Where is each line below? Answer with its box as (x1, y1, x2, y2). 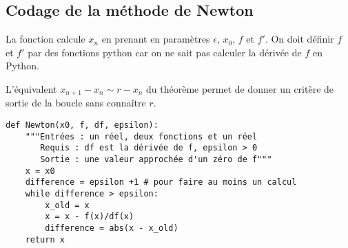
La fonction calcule (6, 32, 85, 46)
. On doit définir (265, 32, 334, 46)
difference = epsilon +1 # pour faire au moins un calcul (25, 177, 297, 188)
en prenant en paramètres (101, 32, 210, 46)
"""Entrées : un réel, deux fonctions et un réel (25, 131, 258, 142)
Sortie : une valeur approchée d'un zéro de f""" (40, 155, 272, 164)
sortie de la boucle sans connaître (6, 95, 146, 110)
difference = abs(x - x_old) (45, 223, 178, 233)
